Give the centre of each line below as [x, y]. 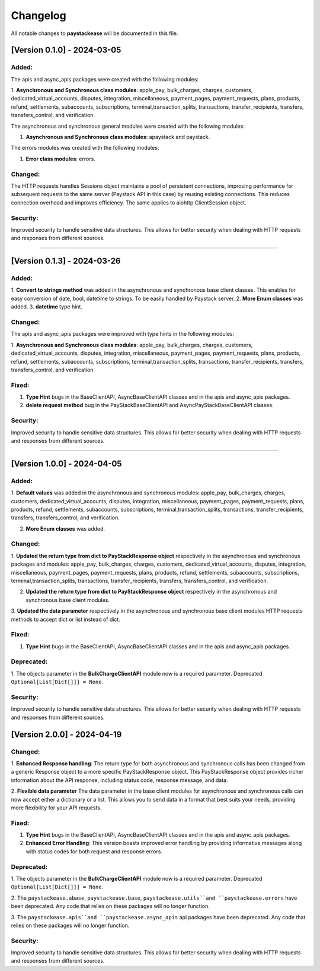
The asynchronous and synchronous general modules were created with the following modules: [128, 126]
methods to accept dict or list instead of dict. [66, 619]
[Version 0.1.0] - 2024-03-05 [66, 50]
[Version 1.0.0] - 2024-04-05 [66, 464]
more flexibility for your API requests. [56, 808]
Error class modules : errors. [61, 159]
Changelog [39, 15]
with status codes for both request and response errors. [94, 851]
